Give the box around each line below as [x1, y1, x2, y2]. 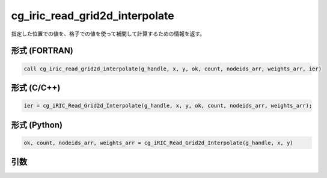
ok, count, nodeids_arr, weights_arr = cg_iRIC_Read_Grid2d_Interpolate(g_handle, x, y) [23, 139, 294, 146]
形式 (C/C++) [11, 82, 61, 93]
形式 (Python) [11, 120, 63, 130]
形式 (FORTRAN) [11, 46, 73, 56]
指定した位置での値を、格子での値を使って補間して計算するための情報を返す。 [11, 30, 206, 37]
